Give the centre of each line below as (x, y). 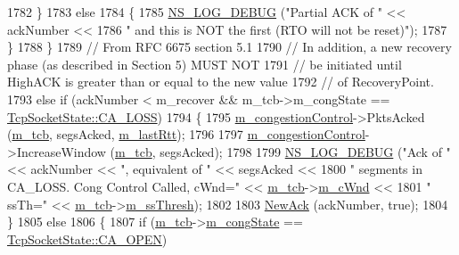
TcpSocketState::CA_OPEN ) (87, 239)
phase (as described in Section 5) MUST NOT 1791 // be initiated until (205, 64)
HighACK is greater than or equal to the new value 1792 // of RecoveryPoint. (221, 82)
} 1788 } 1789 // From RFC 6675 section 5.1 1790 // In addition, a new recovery (229, 47)
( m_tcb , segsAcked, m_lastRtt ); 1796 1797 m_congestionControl (186, 134)
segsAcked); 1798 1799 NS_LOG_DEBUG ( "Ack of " (305, 151)
